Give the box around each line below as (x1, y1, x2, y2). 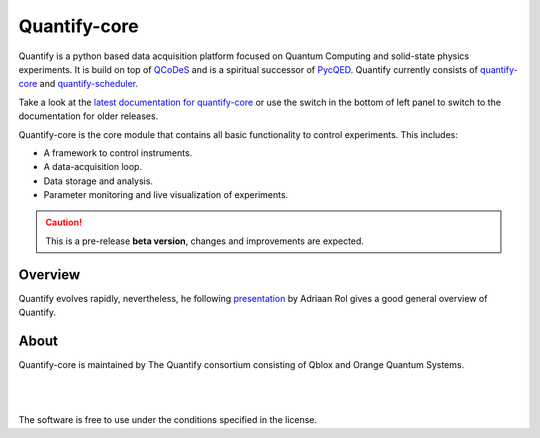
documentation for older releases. (18, 110, 159, 122)
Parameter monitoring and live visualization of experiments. (43, 189, 289, 201)
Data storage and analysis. (43, 175, 154, 187)
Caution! (45, 216, 83, 229)
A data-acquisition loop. (43, 161, 143, 173)
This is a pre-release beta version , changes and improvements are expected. (45, 235, 365, 247)
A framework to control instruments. (43, 146, 193, 159)
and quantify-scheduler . (39, 78, 139, 90)
